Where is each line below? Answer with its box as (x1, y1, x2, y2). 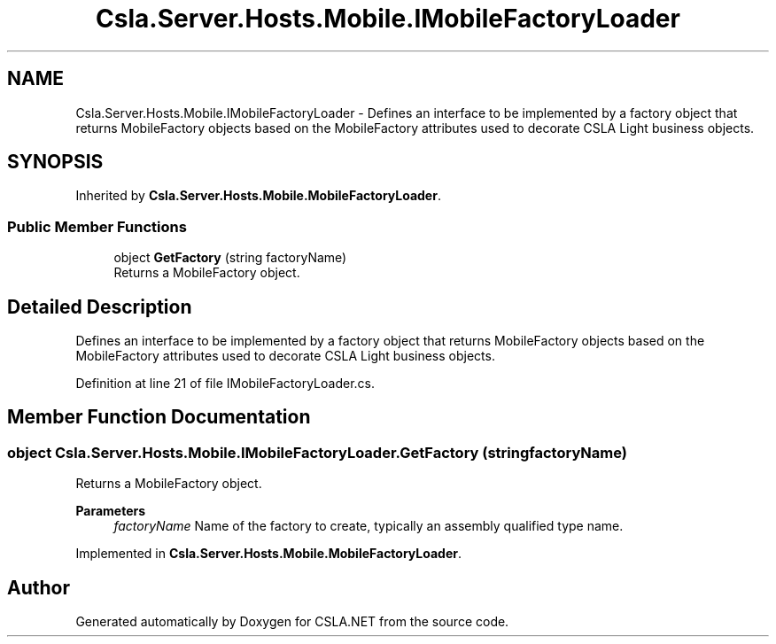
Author (7, 576, 70, 599)
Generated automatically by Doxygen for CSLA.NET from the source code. (75, 614, 509, 630)
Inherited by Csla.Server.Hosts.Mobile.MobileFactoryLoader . (75, 188, 441, 204)
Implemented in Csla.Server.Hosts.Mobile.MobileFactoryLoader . (75, 546, 462, 562)
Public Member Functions (7, 217, 187, 236)
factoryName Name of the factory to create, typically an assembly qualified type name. (113, 518, 624, 534)
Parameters (75, 503, 146, 519)
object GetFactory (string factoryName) (113, 250, 347, 266)
